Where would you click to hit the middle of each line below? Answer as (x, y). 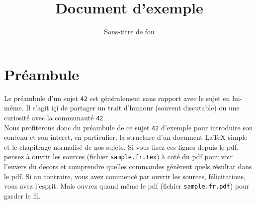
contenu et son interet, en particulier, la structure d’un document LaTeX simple (126, 137)
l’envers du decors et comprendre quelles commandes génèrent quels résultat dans (128, 166)
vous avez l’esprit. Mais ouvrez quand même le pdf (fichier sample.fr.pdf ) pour (127, 186)
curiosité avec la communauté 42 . (55, 117)
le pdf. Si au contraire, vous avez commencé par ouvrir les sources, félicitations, (125, 176)
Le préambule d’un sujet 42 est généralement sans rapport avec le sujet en (117, 98)
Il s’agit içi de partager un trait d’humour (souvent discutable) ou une (133, 108)
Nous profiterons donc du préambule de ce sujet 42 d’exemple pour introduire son (128, 127)
